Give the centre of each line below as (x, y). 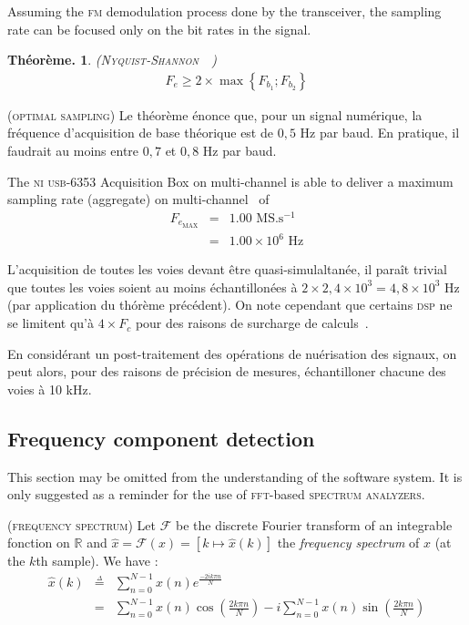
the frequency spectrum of (348, 543)
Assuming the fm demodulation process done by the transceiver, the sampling (224, 11)
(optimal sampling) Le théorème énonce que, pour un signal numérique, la (215, 114)
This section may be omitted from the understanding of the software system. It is (235, 476)
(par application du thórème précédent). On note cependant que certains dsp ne (230, 305)
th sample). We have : (97, 561)
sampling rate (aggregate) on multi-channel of (138, 199)
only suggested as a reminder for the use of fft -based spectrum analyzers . (216, 494)
